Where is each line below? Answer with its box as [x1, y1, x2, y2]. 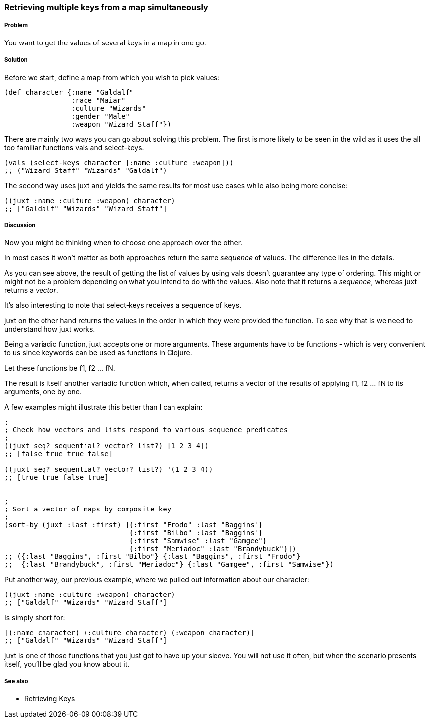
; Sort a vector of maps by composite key [4, 505, 172, 513]
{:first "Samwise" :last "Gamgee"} [129, 537, 267, 545]
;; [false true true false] [4, 450, 113, 458]
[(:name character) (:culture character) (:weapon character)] [4, 629, 255, 637]
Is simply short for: [4, 613, 65, 622]
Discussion [4, 221, 36, 229]
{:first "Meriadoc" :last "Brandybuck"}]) [129, 545, 297, 553]
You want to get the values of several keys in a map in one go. [4, 38, 206, 47]
